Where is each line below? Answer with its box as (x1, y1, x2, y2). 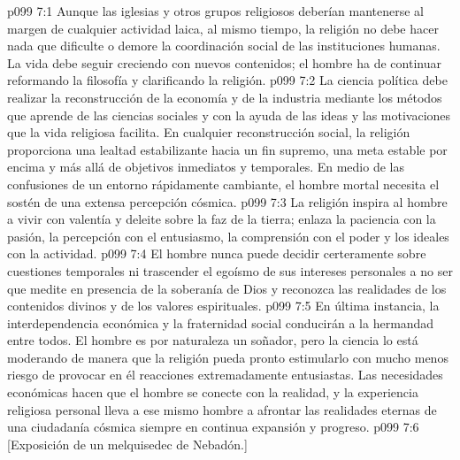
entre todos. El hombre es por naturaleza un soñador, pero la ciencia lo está (7, 331, 418, 349)
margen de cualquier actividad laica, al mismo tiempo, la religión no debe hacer (7, 19, 439, 37)
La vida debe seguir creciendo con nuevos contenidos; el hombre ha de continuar (7, 53, 441, 72)
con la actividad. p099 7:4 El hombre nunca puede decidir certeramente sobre (7, 244, 426, 263)
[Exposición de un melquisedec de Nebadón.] (7, 434, 248, 453)
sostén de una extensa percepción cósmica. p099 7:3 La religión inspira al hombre (7, 192, 448, 211)
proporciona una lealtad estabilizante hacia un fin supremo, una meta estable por (7, 140, 448, 158)
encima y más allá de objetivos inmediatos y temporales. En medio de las (7, 157, 404, 176)
